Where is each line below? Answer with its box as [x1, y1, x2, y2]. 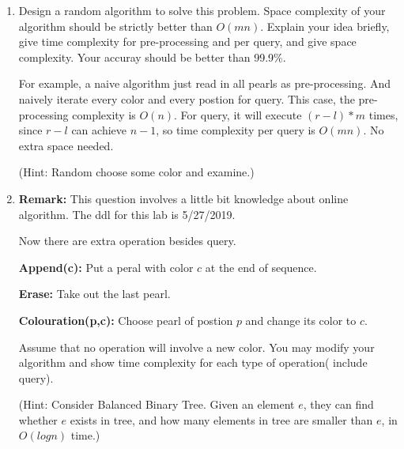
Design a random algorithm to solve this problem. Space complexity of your [18, 2, 386, 18]
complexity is [72, 106, 136, 123]
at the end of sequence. [205, 258, 317, 275]
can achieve [71, 122, 126, 138]
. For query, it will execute [174, 106, 302, 123]
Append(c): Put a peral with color [18, 258, 194, 275]
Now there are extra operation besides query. [18, 232, 236, 249]
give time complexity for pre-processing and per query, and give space [18, 33, 357, 50]
